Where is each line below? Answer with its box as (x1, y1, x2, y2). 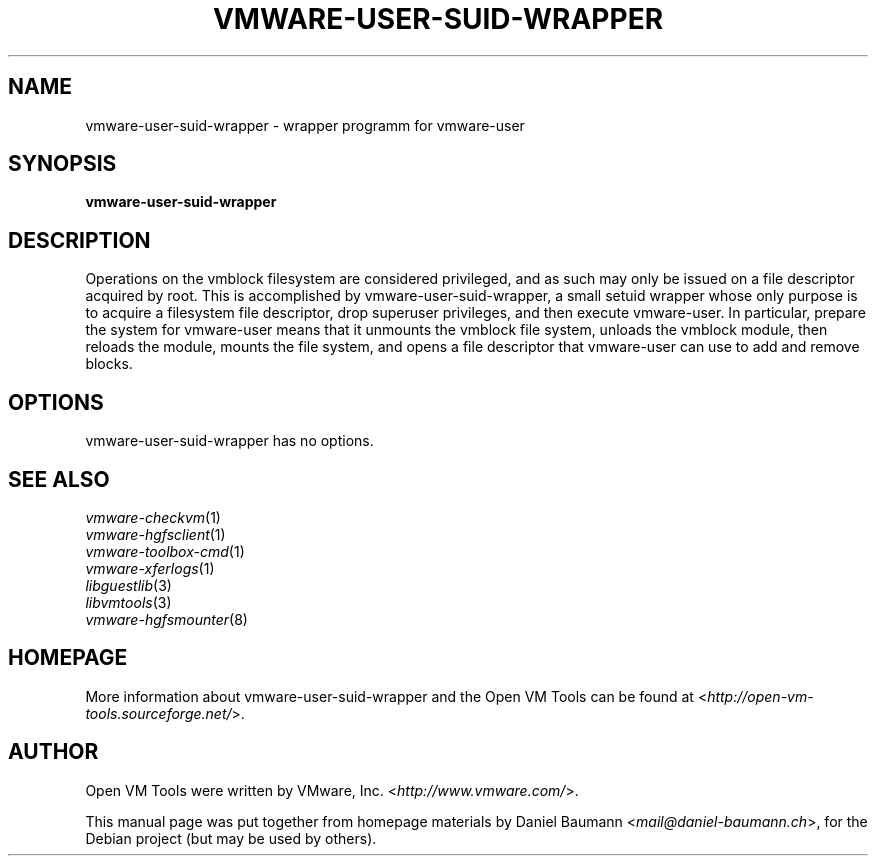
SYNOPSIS (8, 151, 117, 177)
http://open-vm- (707, 687, 814, 705)
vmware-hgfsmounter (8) (85, 610, 248, 628)
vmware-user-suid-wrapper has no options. (85, 432, 374, 450)
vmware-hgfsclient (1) (85, 525, 226, 543)
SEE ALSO (8, 466, 110, 492)
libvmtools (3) (85, 593, 172, 611)
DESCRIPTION (8, 227, 151, 253)
